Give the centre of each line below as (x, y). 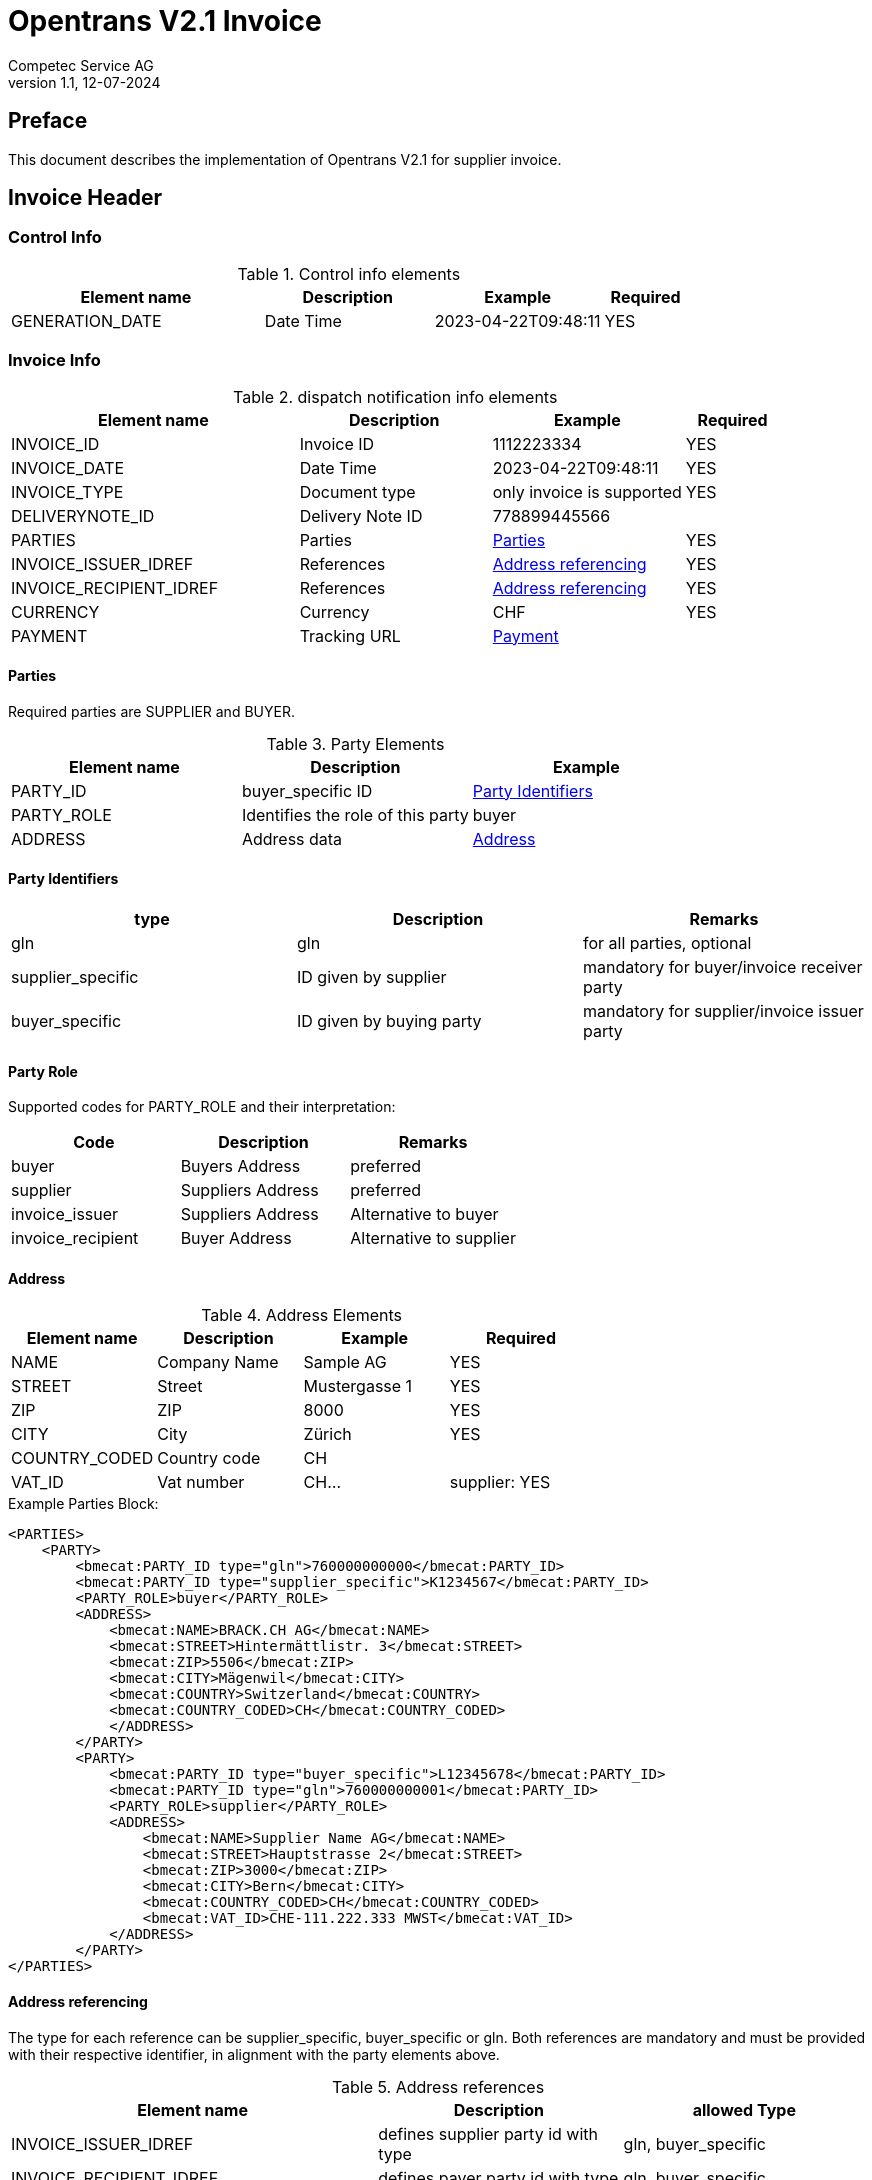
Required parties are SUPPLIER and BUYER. (151, 711)
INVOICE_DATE (68, 467)
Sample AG (345, 1362)
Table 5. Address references (438, 2086)
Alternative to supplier (433, 1238)
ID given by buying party (389, 1021)
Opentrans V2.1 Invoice (165, 21)
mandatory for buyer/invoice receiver (722, 967)
